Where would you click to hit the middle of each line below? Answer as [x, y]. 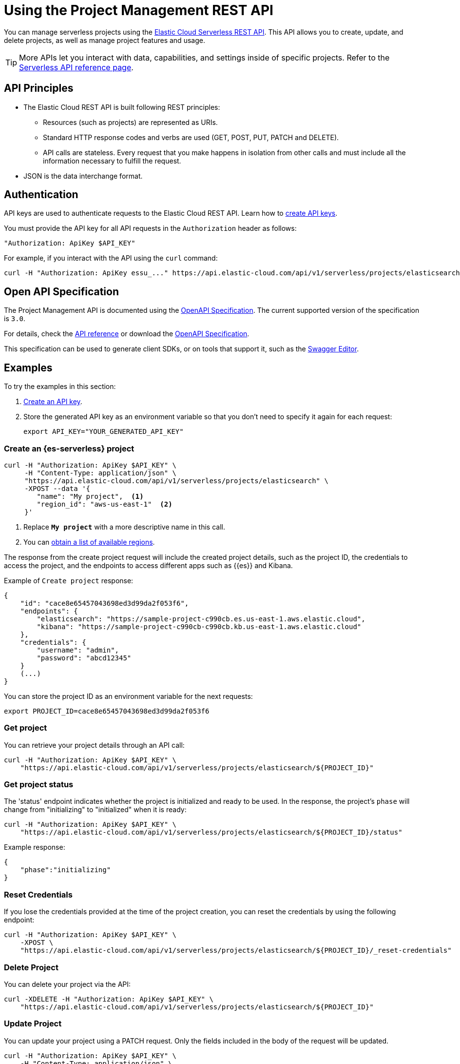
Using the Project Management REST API [139, 10]
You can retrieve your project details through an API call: [94, 745]
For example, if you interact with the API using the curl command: [111, 258]
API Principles [39, 88]
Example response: [35, 847]
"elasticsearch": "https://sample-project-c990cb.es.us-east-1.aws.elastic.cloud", [201, 619]
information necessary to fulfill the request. [112, 161]
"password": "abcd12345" [84, 658]
